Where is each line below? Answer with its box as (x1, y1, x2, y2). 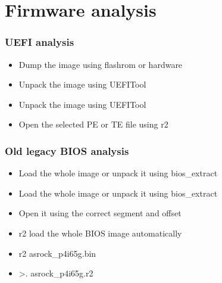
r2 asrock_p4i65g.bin (18, 247, 96, 259)
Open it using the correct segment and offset (18, 207, 182, 219)
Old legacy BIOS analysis (5, 143, 129, 158)
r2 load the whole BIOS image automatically (18, 226, 182, 239)
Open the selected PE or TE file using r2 (18, 118, 168, 130)
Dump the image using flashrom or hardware (18, 58, 183, 70)
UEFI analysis (5, 35, 74, 49)
